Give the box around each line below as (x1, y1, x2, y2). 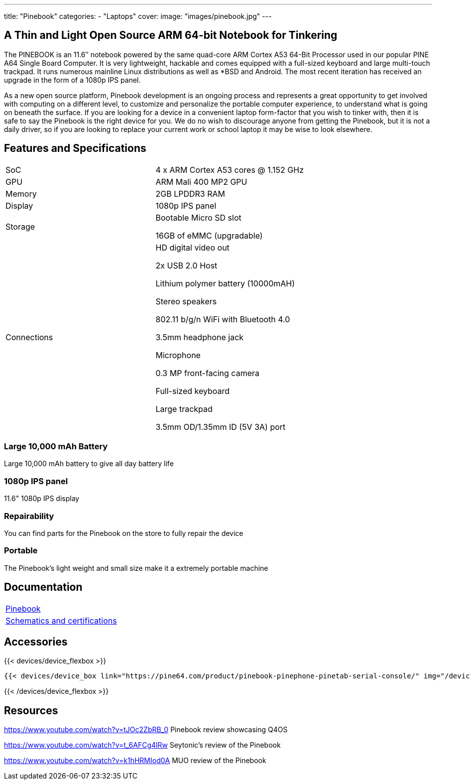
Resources (4, 704, 58, 717)
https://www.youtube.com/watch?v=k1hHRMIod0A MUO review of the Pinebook (4, 756, 266, 765)
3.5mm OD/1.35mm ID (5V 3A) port (155, 421, 286, 432)
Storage (5, 221, 35, 232)
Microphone (155, 350, 201, 360)
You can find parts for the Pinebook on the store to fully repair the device (4, 528, 243, 537)
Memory (5, 188, 37, 199)
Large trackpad (155, 403, 213, 414)
